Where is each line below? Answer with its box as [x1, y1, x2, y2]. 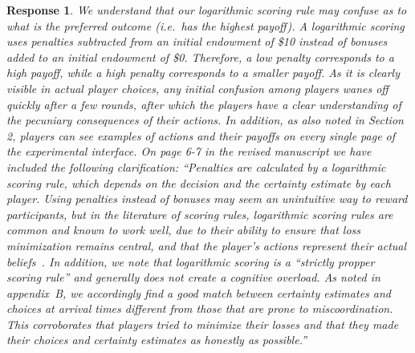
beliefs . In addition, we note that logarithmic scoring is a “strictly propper [6, 253, 375, 270]
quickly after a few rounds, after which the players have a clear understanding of [6, 95, 401, 112]
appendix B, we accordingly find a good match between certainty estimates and [6, 284, 391, 301]
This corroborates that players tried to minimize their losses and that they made [6, 315, 399, 332]
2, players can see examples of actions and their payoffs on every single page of [6, 127, 396, 144]
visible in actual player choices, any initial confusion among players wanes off [6, 79, 389, 96]
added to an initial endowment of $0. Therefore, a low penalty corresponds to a [6, 48, 394, 65]
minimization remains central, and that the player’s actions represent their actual [6, 237, 407, 254]
